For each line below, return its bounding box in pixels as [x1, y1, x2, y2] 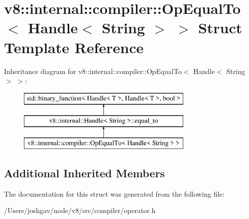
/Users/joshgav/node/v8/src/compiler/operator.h [4, 205, 156, 216]
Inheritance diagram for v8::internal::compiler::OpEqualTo [4, 66, 182, 76]
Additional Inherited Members [4, 165, 165, 181]
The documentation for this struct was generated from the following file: [4, 188, 225, 199]
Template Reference [4, 37, 144, 57]
